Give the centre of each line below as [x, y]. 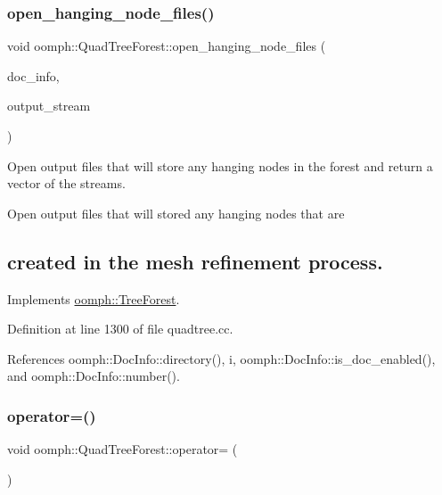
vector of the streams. [66, 183]
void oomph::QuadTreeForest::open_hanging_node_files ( [167, 46]
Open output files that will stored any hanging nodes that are [176, 213]
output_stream [49, 106]
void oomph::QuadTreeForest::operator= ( [123, 449]
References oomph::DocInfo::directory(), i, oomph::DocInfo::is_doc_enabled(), [221, 358]
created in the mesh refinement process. [195, 261]
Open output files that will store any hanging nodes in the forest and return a [220, 165]
